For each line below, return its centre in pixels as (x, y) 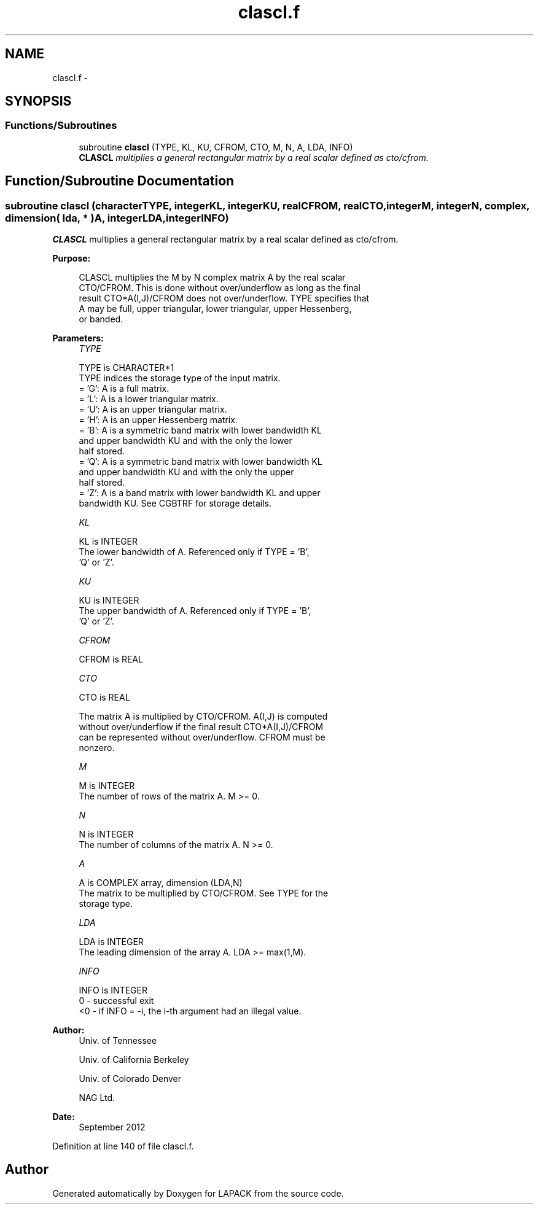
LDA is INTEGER (111, 942)
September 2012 (112, 1127)
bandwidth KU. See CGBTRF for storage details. (175, 503)
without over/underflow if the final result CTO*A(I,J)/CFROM (201, 727)
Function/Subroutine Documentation (120, 181)
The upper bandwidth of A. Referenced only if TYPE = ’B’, (195, 611)
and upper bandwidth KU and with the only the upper (186, 472)
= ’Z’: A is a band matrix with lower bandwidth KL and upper (200, 493)
